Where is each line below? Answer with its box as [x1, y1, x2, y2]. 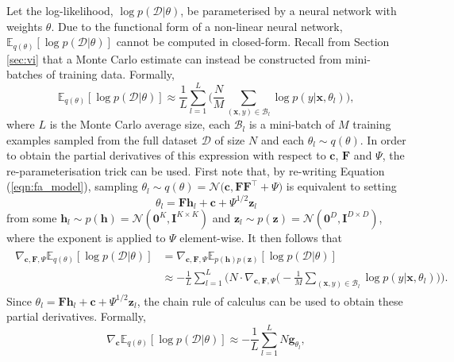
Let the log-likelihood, [6, 2, 113, 18]
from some [6, 210, 57, 225]
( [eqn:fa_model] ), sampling [6, 178, 138, 194]
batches [6, 66, 43, 83]
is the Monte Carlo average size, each [49, 116, 230, 133]
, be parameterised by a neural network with [180, 2, 397, 18]
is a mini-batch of [248, 116, 335, 133]
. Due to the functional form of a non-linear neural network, [51, 17, 343, 34]
